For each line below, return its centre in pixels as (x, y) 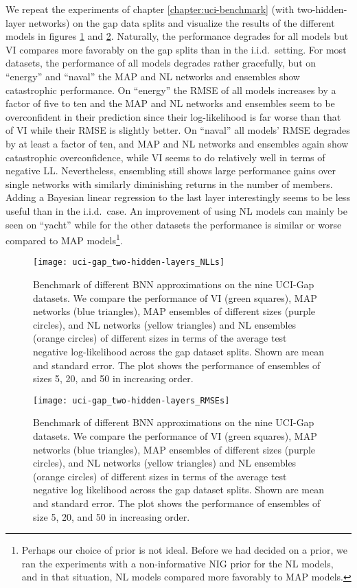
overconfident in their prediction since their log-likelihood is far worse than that (173, 116)
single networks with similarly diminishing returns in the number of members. (169, 184)
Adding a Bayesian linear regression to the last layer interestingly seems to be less (178, 197)
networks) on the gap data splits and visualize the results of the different (182, 22)
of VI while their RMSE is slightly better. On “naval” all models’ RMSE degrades (178, 130)
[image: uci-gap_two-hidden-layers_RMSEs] (131, 400)
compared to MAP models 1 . (64, 239)
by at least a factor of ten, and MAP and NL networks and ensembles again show (177, 143)
